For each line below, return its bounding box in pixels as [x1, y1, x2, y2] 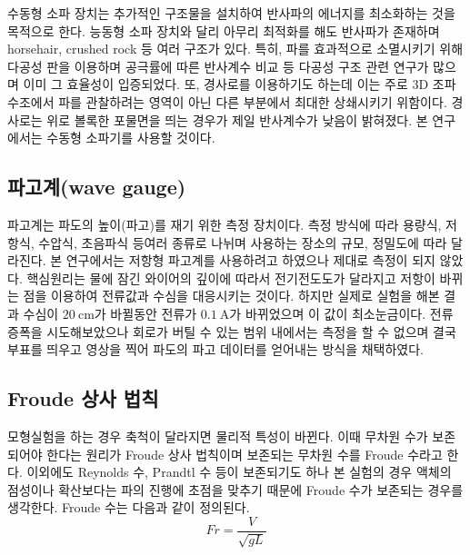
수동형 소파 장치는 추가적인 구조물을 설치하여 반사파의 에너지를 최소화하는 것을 [7, 4, 455, 22]
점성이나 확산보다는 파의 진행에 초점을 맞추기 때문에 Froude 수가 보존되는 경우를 [7, 480, 464, 499]
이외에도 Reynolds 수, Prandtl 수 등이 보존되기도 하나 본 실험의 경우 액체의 [26, 462, 452, 481]
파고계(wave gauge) [7, 173, 186, 201]
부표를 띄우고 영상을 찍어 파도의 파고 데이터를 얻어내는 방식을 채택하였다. [7, 340, 425, 359]
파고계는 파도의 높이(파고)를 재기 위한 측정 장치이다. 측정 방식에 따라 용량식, [7, 214, 442, 233]
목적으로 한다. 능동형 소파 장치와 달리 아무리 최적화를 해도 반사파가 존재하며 [7, 21, 440, 40]
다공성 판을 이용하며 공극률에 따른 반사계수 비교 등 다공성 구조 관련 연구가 [7, 56, 429, 75]
